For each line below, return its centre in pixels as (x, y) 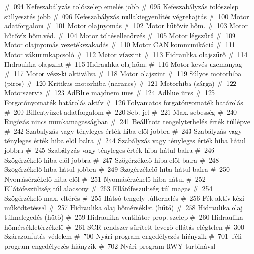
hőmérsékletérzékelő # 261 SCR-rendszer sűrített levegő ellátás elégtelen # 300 (125, 226)
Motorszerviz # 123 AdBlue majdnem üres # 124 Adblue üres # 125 (110, 93)
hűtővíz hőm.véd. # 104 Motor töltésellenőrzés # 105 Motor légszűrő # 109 (120, 35)
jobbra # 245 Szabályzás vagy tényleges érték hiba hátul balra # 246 (110, 150)
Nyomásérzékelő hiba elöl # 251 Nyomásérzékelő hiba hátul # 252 (105, 179)
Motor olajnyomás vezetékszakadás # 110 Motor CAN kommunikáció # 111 (120, 45)
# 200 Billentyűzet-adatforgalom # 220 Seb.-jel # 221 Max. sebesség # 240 (121, 112)
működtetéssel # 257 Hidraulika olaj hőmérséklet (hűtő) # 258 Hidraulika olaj (124, 207)
